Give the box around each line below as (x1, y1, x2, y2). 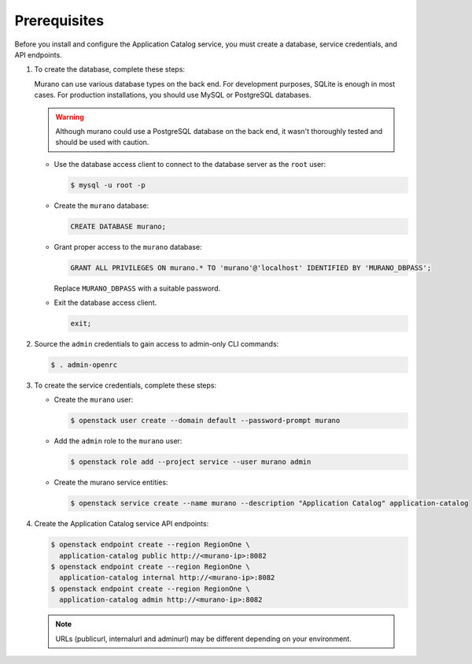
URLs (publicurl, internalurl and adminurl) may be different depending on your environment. (55, 634, 352, 644)
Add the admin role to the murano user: (53, 436, 183, 446)
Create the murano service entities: (53, 477, 168, 488)
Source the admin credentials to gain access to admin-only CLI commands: (34, 339, 279, 348)
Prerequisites (14, 12, 105, 29)
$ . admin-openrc (50, 360, 118, 369)
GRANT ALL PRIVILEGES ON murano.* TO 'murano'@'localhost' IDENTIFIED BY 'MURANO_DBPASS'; (70, 263, 432, 272)
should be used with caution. (55, 138, 149, 147)
